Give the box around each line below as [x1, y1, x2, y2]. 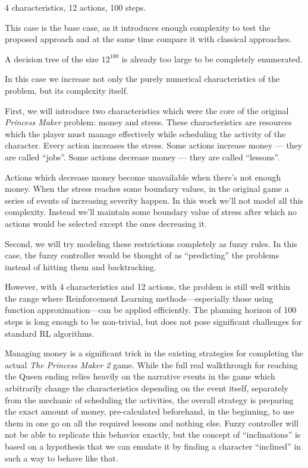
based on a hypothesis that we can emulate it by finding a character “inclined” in [5, 440, 301, 452]
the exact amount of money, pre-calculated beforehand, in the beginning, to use [5, 405, 295, 418]
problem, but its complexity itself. [5, 84, 128, 96]
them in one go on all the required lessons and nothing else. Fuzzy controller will [5, 416, 299, 429]
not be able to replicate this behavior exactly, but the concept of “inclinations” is [5, 428, 301, 441]
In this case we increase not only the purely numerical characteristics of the [5, 72, 280, 85]
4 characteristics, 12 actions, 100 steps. [5, 1, 146, 13]
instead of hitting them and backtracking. [5, 260, 156, 273]
